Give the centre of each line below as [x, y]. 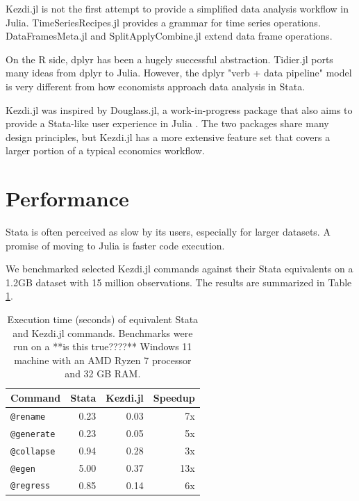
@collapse [33, 451]
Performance [67, 198]
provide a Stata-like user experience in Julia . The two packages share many [167, 123]
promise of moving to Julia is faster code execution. [115, 245]
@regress [31, 486]
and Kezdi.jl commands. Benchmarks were [103, 332]
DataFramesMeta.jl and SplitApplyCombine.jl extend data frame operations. [169, 36]
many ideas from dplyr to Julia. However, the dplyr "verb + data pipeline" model [179, 73]
